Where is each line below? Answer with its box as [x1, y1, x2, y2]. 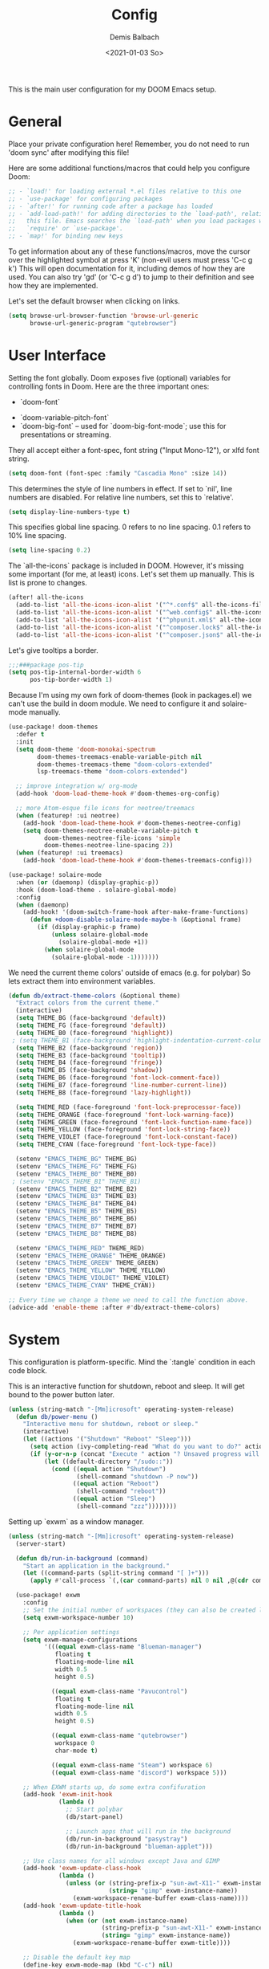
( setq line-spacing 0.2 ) [8, 546, 91, 555]
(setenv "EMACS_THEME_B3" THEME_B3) [15, 1192, 138, 1201]
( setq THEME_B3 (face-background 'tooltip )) [15, 1051, 167, 1059]
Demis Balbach [109, 32, 160, 42]
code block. [8, 1365, 48, 1375]
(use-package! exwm [15, 1592, 81, 1600]
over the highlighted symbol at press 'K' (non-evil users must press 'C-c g [8, 255, 253, 264]
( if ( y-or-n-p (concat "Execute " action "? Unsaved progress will [29, 1449, 260, 1458]
